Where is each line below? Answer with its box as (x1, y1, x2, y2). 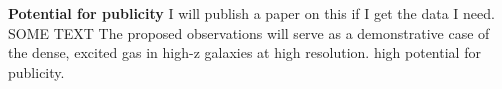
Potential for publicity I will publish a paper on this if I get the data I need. (8, 3, 495, 23)
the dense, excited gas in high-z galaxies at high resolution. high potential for (8, 42, 481, 63)
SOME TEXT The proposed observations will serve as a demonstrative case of (8, 22, 490, 43)
